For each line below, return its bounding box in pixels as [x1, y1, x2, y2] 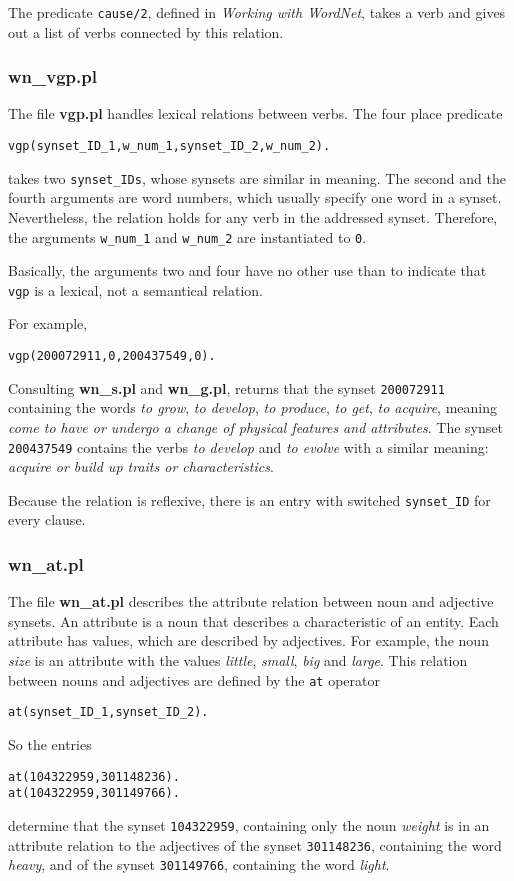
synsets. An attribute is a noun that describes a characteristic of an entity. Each [8, 610, 499, 631]
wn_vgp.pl [8, 64, 97, 89]
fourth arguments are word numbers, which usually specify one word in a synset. [8, 187, 502, 208]
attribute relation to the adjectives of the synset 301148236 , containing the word [8, 834, 502, 855]
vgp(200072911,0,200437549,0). [8, 349, 216, 364]
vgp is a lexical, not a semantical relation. [8, 279, 263, 300]
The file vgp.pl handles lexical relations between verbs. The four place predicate [8, 103, 503, 124]
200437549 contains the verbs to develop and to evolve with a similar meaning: [8, 436, 489, 457]
